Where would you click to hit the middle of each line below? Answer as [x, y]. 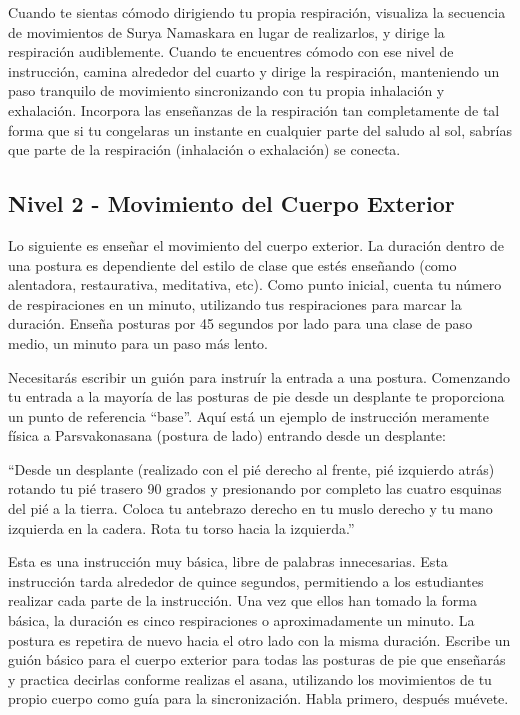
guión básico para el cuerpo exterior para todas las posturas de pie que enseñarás [257, 659]
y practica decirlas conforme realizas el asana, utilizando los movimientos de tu [250, 678]
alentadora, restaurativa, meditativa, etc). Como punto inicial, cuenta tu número [255, 284]
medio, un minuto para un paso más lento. [138, 342]
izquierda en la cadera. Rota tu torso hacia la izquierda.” [181, 527]
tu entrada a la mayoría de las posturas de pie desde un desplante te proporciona [256, 396]
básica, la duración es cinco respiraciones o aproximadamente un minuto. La [241, 620]
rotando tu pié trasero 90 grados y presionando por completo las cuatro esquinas [255, 488]
